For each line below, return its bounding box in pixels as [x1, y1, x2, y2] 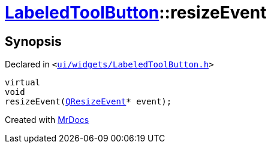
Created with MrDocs [5, 115, 89, 125]
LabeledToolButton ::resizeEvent [5, 2, 267, 23]
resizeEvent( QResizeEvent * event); [5, 97, 172, 107]
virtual [5, 78, 41, 88]
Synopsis [5, 33, 62, 49]
